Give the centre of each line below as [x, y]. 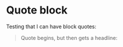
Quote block [37, 10]
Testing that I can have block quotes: [51, 26]
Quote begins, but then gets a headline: [69, 38]
